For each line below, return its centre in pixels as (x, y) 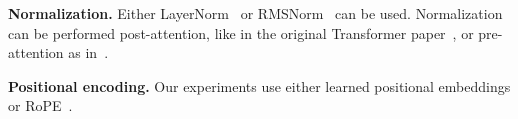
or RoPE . (40, 105)
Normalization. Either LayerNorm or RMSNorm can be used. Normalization (255, 13)
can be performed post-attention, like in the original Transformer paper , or (241, 32)
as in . (88, 52)
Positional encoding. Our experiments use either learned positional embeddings (259, 85)
